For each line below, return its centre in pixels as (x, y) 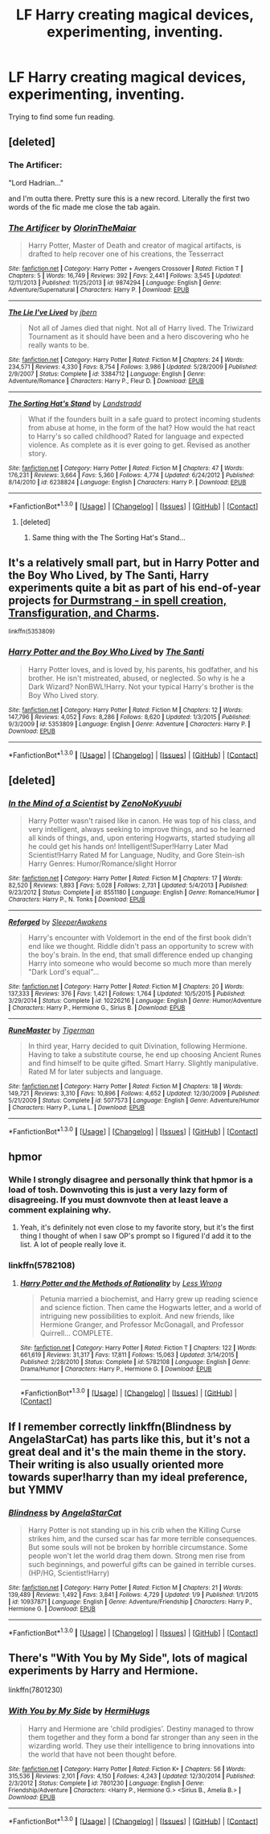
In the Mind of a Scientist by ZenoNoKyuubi (95, 803)
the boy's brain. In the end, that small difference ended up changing (140, 955)
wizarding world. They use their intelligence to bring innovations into (141, 1745)
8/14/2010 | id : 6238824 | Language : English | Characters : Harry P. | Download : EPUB (127, 482)
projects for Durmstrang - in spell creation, (118, 600)
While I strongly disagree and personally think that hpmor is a (131, 1180)
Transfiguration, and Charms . (84, 613)
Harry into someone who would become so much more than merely (139, 963)
